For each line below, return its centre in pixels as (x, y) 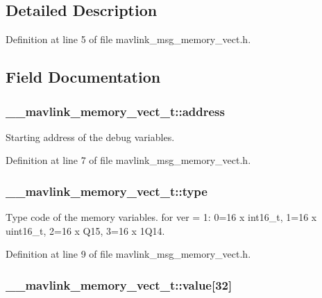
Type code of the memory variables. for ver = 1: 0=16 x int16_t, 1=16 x (161, 217)
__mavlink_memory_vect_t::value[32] (119, 284)
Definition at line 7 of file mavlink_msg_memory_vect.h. (128, 160)
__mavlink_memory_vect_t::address (115, 111)
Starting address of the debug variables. (90, 136)
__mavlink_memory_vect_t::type (107, 191)
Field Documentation (83, 77)
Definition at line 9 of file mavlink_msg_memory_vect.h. (128, 254)
